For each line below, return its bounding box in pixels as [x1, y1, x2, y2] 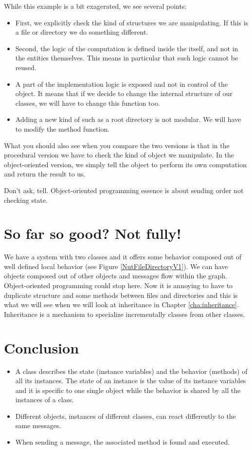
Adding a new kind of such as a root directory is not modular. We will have [15, 114, 241, 124]
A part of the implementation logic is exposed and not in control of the [15, 78, 228, 89]
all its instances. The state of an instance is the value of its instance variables [15, 375, 246, 386]
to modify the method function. [15, 123, 110, 134]
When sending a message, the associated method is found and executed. [15, 437, 230, 447]
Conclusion [4, 337, 79, 357]
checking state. [4, 195, 48, 205]
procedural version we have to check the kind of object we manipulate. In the [4, 150, 234, 160]
